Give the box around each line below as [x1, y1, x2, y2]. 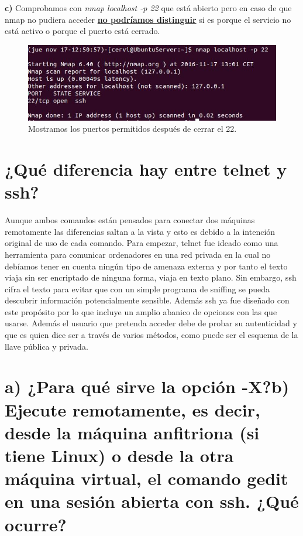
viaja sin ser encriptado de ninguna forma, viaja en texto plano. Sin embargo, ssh [5, 271, 297, 284]
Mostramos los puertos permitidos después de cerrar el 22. [28, 122, 237, 135]
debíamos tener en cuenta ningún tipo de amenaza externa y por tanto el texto [5, 260, 288, 272]
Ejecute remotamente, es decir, [5, 397, 260, 421]
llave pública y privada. [5, 340, 88, 352]
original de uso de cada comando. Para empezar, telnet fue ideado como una [5, 237, 278, 249]
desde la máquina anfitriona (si [5, 420, 260, 444]
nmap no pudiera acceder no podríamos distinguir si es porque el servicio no [5, 13, 291, 25]
